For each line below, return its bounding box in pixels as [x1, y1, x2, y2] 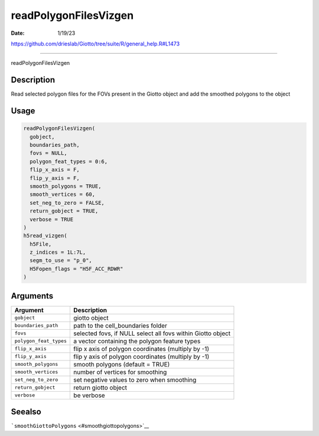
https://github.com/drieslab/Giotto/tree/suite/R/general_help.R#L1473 [11, 40, 180, 47]
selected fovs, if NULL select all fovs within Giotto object [73, 329, 231, 337]
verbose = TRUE [30, 216, 74, 222]
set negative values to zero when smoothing [73, 375, 197, 383]
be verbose [73, 391, 106, 399]
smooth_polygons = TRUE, [30, 183, 102, 189]
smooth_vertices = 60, [30, 191, 96, 198]
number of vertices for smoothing [73, 368, 167, 376]
